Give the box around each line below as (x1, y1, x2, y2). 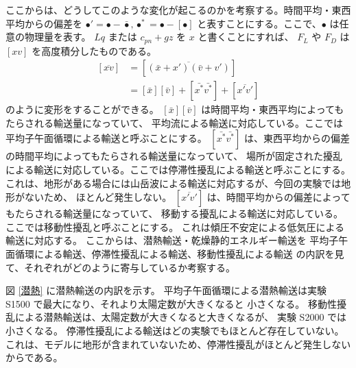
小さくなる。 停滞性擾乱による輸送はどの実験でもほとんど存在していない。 (5, 323, 344, 338)
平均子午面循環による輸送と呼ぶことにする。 (5, 131, 207, 145)
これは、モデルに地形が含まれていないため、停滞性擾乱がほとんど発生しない (5, 336, 351, 351)
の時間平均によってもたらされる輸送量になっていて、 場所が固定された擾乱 (5, 149, 343, 163)
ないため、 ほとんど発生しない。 (24, 190, 172, 204)
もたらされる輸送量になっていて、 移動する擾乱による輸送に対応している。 (5, 206, 343, 221)
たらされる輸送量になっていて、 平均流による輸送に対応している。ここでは (5, 115, 343, 130)
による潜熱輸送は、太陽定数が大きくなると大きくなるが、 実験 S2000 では (14, 310, 347, 324)
